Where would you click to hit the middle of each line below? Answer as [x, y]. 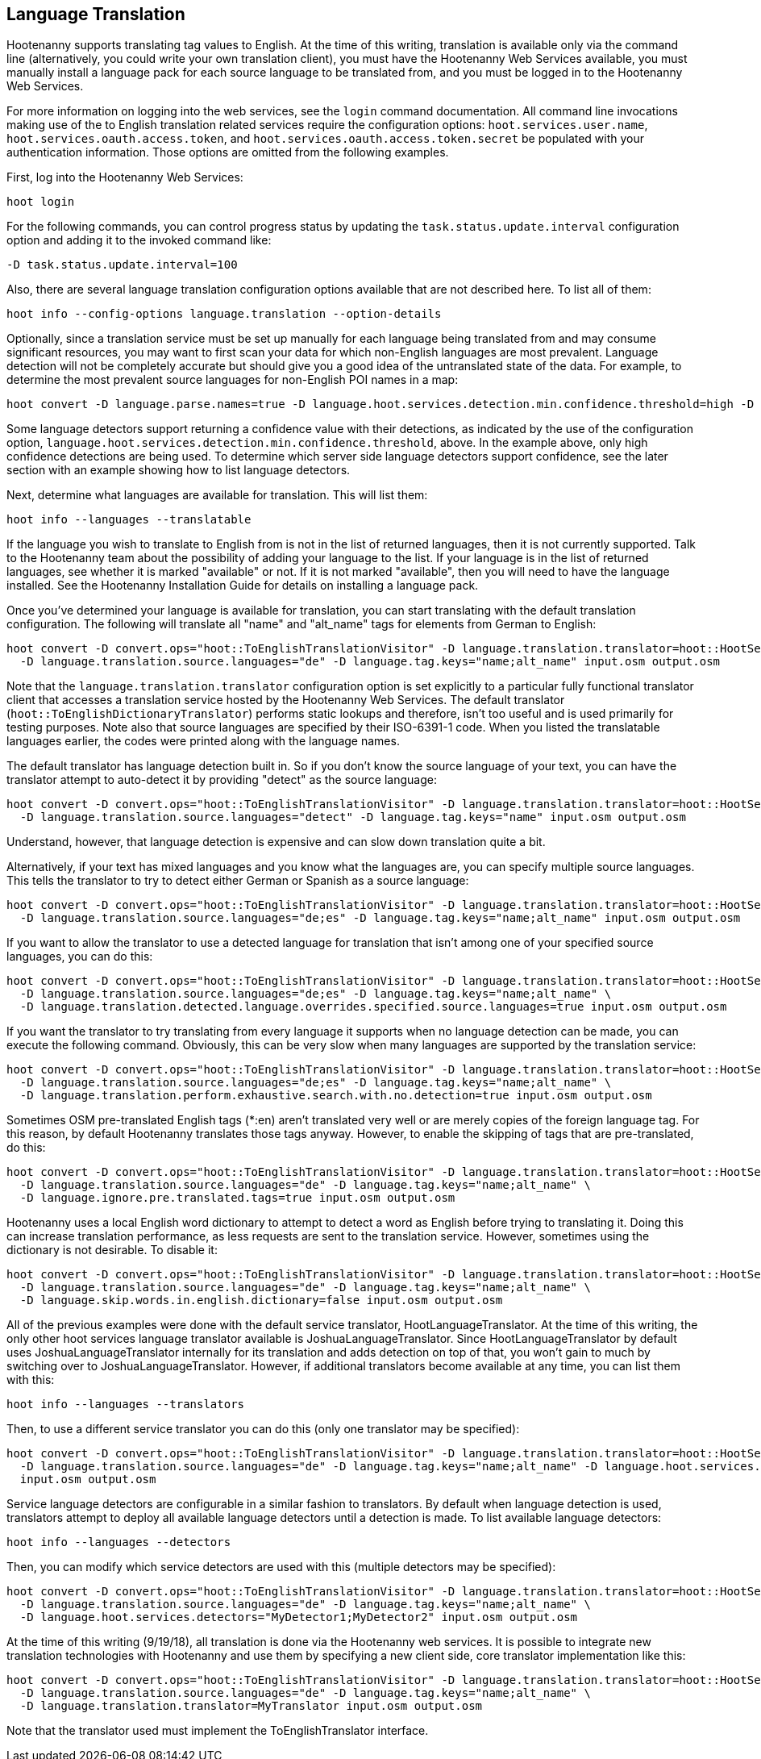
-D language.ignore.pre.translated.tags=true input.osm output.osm [237, 1198]
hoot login [41, 202]
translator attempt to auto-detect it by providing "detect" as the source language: [222, 780]
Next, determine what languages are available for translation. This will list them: [217, 495]
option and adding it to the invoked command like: [139, 240]
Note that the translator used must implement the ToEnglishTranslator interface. [218, 1731]
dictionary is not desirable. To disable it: [112, 1250]
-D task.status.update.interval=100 [122, 265]
